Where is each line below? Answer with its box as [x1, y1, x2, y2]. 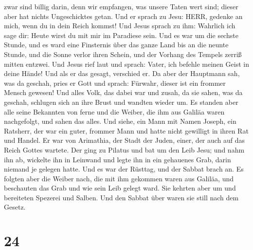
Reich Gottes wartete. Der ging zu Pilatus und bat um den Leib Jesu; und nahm [4, 144, 245, 154]
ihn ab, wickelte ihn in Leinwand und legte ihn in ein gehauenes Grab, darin [4, 154, 231, 164]
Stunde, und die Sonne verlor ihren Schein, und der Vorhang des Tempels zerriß [4, 49, 242, 59]
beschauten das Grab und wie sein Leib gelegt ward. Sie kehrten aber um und [4, 183, 236, 193]
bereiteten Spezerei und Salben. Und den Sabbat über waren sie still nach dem [4, 192, 239, 202]
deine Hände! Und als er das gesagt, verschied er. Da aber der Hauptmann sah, [4, 68, 240, 78]
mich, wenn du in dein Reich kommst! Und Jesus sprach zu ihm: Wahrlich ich [4, 20, 235, 31]
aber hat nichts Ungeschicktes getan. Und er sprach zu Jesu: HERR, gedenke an [4, 11, 243, 21]
